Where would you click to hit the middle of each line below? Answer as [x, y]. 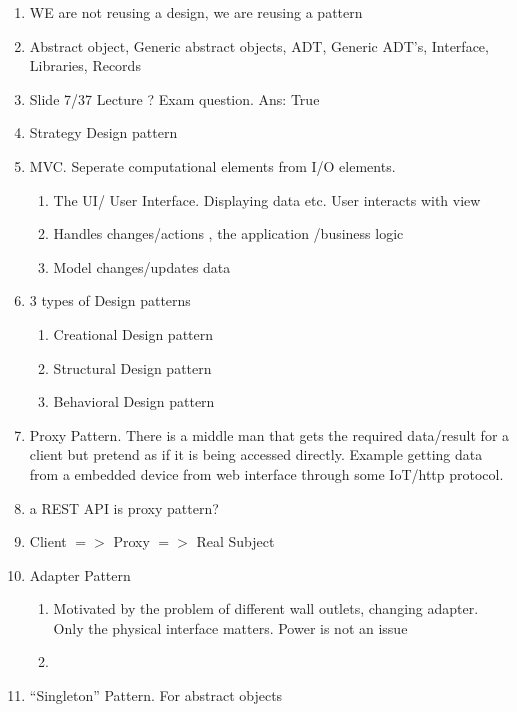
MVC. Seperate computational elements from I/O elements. [212, 165]
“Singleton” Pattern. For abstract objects [156, 695]
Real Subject [235, 541]
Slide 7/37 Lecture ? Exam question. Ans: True [174, 98]
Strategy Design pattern [103, 132]
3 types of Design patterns [110, 300]
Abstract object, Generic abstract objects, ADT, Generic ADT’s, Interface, [259, 45]
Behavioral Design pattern [134, 401]
